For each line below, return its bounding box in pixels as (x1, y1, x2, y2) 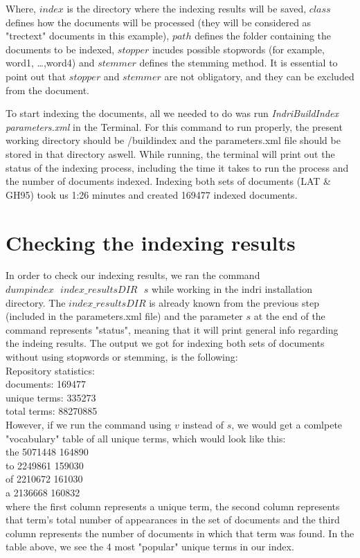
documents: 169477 (6, 377, 86, 391)
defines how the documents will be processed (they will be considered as (6, 15, 312, 29)
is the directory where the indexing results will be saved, (66, 1, 307, 15)
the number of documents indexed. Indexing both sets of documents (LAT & (6, 174, 331, 188)
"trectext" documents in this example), (6, 28, 170, 43)
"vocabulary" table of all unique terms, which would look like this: (6, 431, 286, 445)
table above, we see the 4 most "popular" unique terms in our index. (6, 539, 294, 554)
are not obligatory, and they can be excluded (164, 69, 354, 83)
